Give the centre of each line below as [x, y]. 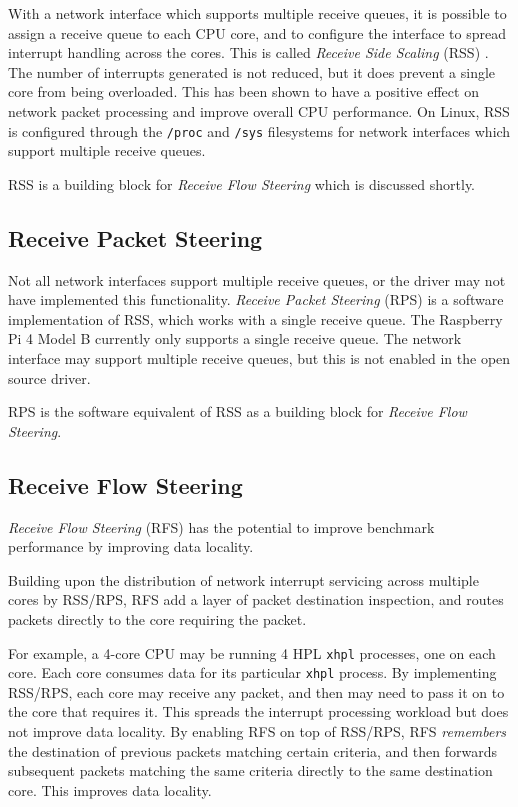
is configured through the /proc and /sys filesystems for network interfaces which [259, 130]
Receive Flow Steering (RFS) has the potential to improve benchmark [221, 526]
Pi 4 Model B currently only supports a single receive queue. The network [235, 338]
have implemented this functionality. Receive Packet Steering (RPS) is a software [256, 299]
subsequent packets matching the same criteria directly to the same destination [250, 770]
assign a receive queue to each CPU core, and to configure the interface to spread [257, 32]
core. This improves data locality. [110, 789]
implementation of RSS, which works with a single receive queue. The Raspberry [255, 318]
